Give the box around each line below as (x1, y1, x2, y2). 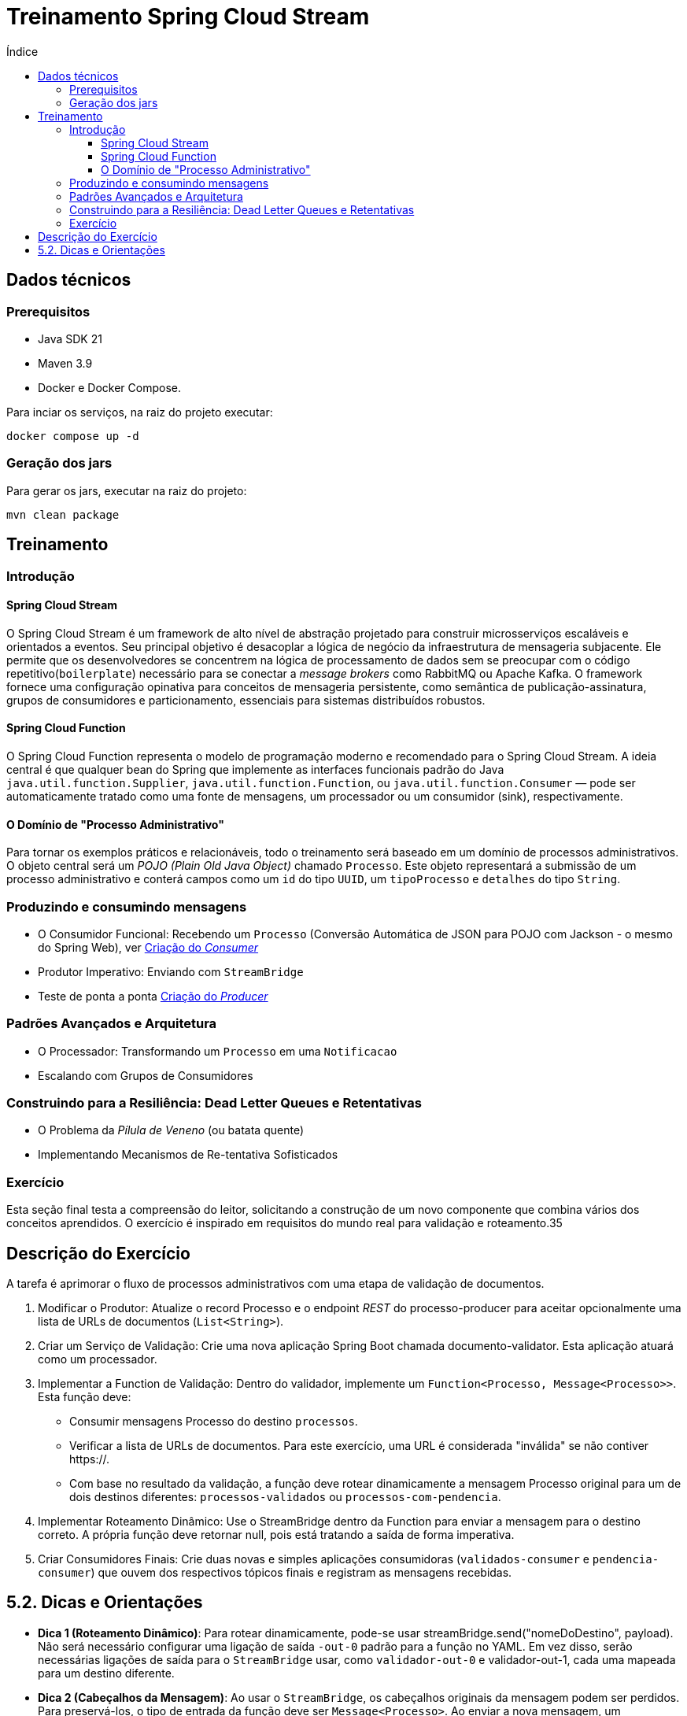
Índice (6, 44, 39, 58)
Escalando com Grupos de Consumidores (38, 1068, 253, 1082)
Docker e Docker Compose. (38, 380, 182, 394)
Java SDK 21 (38, 331, 102, 346)
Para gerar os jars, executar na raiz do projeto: (6, 483, 247, 497)
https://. (69, 1452, 110, 1466)
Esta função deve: (38, 1390, 131, 1404)
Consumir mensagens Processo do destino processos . (69, 1415, 358, 1429)
